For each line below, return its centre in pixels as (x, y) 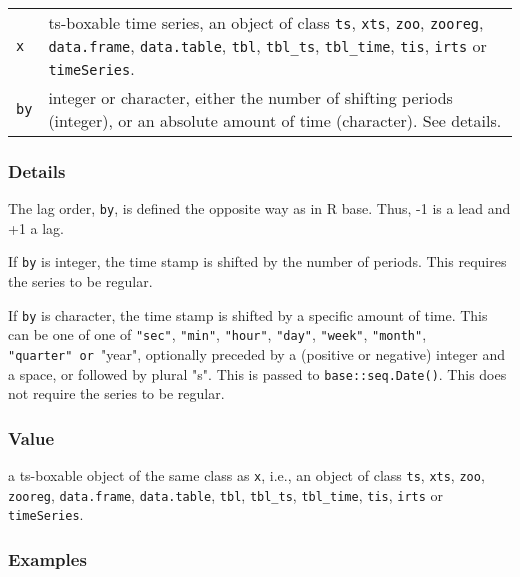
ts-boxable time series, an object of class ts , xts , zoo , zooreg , (266, 22)
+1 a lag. (36, 227)
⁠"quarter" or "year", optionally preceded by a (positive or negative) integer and (256, 354)
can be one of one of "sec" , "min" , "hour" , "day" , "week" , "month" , (217, 334)
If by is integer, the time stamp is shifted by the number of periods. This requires (257, 261)
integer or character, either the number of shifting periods (250, 97)
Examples (47, 559)
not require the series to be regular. (116, 393)
